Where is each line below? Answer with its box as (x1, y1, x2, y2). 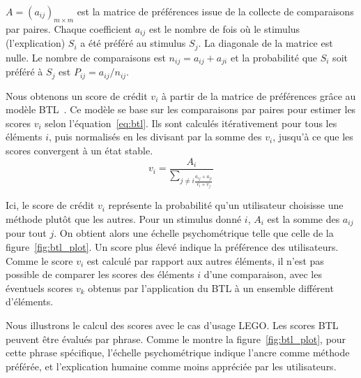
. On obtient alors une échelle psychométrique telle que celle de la (54, 226, 334, 240)
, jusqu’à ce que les (272, 129, 353, 144)
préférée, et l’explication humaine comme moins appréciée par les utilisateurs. (6, 358, 337, 373)
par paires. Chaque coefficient (6, 21, 132, 36)
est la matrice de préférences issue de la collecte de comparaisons (77, 4, 354, 18)
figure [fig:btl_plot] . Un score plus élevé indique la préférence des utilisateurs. (6, 240, 339, 254)
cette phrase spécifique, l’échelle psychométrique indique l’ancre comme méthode (6, 345, 350, 360)
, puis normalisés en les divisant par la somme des (49, 129, 262, 144)
